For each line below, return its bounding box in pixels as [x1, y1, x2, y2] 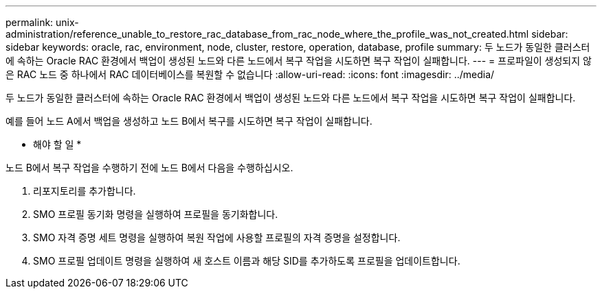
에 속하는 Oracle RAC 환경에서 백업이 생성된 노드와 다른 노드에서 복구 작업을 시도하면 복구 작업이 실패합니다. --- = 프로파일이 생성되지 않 [5, 55, 592, 66]
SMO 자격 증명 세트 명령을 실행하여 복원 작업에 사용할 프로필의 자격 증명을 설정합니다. [33, 232, 401, 243]
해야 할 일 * [33, 138, 82, 150]
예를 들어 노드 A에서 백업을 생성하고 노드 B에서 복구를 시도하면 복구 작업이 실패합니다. [5, 115, 372, 127]
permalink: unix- [5, 16, 79, 28]
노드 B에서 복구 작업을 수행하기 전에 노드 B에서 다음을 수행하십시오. [5, 162, 293, 173]
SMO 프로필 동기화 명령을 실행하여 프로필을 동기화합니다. [33, 208, 278, 220]
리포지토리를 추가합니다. [33, 185, 136, 197]
